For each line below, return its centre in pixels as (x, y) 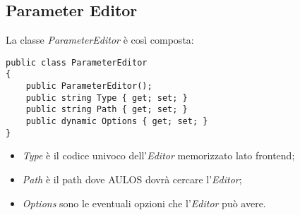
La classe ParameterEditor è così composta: (100, 40)
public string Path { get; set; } (107, 110)
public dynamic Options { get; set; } (117, 122)
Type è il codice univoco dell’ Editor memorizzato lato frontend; (158, 155)
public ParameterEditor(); (89, 86)
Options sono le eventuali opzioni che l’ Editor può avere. (144, 203)
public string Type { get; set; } (107, 98)
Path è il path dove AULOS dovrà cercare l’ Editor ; (132, 179)
